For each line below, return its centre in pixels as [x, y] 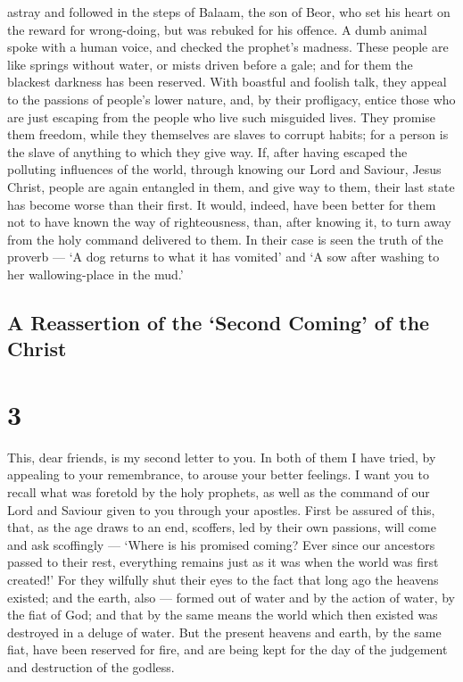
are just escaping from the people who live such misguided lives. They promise [222, 116]
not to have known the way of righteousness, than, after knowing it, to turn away [229, 222]
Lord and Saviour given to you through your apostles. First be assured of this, [221, 509]
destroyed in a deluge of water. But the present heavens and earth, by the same [224, 632]
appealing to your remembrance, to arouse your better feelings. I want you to [218, 474]
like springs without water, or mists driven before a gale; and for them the [210, 64]
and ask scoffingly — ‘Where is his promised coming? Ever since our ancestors [221, 544]
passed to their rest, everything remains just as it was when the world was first [223, 562]
